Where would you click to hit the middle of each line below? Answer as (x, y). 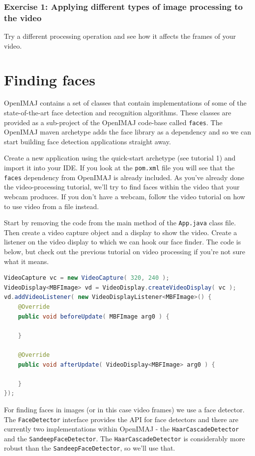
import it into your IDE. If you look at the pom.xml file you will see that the (119, 168)
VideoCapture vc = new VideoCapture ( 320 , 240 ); (87, 278)
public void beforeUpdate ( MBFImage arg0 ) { (94, 316)
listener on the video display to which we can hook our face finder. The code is (123, 242)
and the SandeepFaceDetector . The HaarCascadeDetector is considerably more (125, 438)
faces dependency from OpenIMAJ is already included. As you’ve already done (124, 177)
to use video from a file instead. (52, 206)
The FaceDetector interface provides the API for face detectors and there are (121, 419)
